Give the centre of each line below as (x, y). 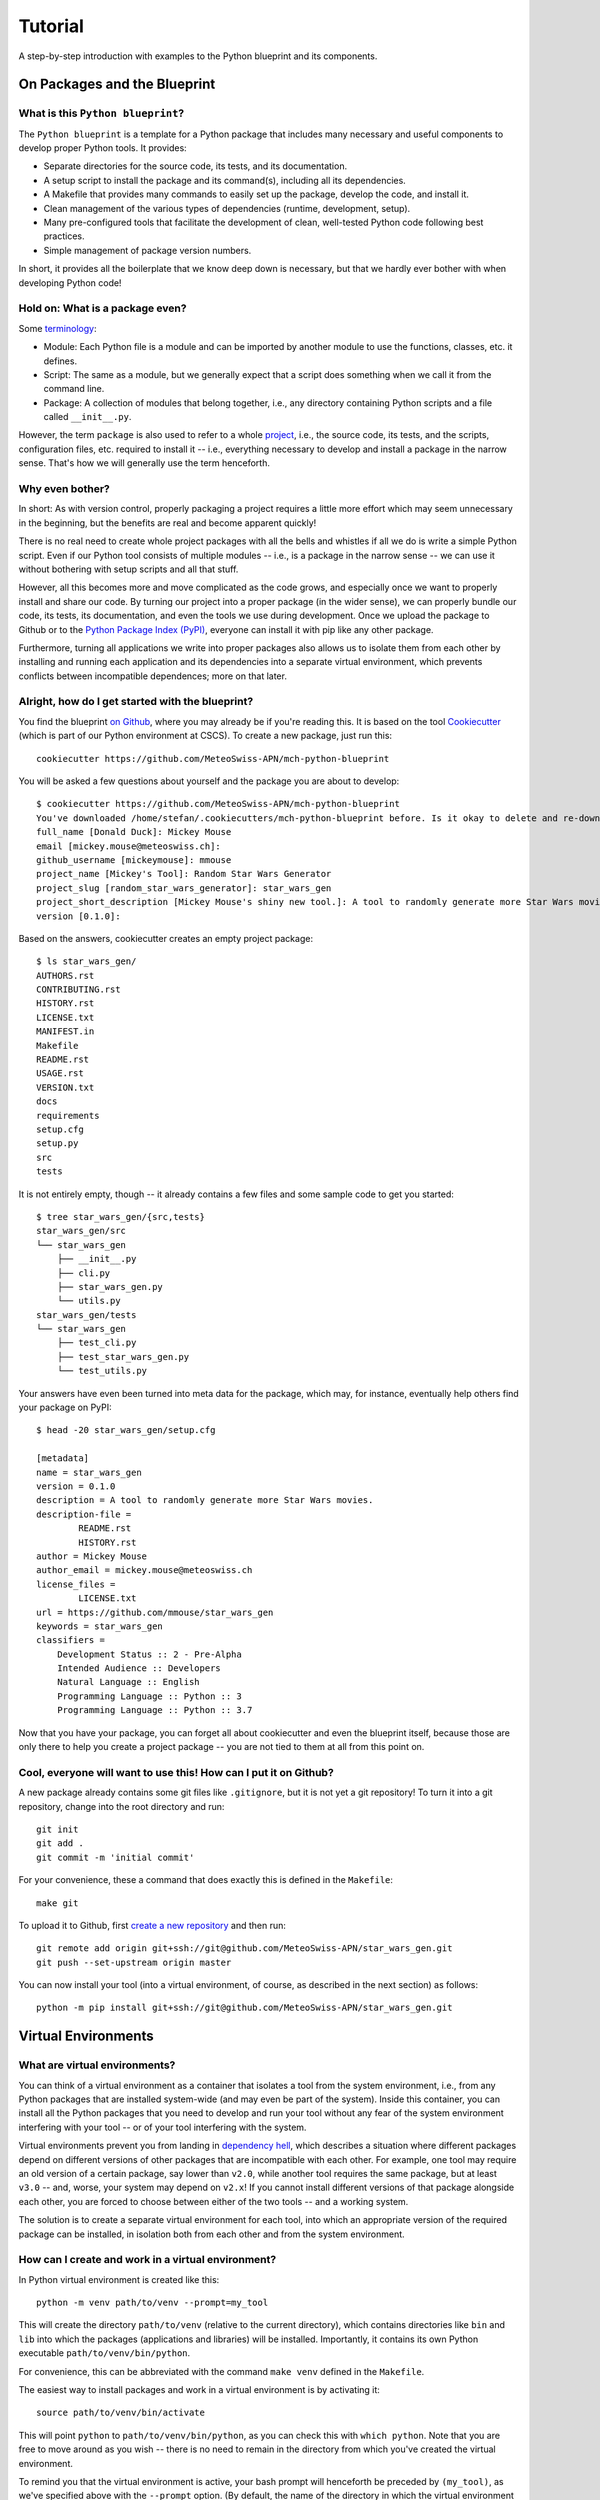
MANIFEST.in (65, 1031)
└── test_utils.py (102, 1371)
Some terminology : (57, 328)
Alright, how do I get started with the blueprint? (136, 702)
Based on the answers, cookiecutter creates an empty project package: (166, 938)
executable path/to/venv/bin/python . (104, 2353)
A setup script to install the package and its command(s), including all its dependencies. (225, 180)
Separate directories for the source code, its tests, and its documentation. (195, 166)
